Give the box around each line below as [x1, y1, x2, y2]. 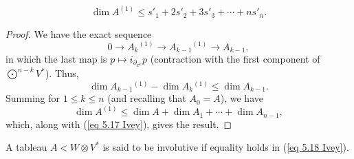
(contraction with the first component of [150, 51, 320, 65]
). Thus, [45, 66, 79, 81]
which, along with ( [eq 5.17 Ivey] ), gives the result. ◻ [5, 116, 232, 131]
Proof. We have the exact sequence [5, 26, 152, 41]
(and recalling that [107, 91, 186, 105]
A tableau [5, 140, 47, 154]
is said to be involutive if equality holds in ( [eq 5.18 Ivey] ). [102, 140, 349, 154]
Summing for [5, 91, 60, 105]
